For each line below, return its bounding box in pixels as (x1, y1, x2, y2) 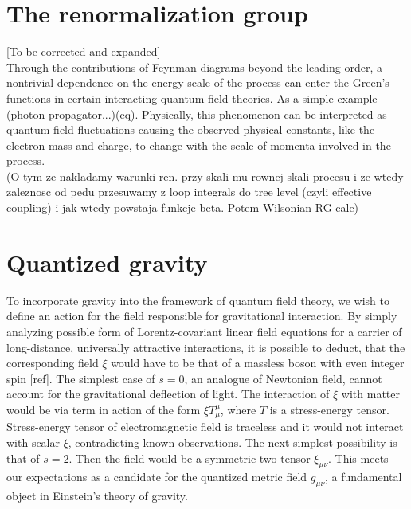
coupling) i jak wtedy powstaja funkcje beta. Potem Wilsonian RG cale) (6, 199, 359, 216)
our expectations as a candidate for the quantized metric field (6, 468, 307, 485)
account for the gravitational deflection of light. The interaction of (6, 386, 330, 402)
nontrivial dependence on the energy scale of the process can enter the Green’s (6, 74, 389, 91)
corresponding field (6, 354, 99, 371)
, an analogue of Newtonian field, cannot (184, 370, 382, 386)
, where (220, 401, 256, 417)
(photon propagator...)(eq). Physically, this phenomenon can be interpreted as (6, 105, 387, 122)
